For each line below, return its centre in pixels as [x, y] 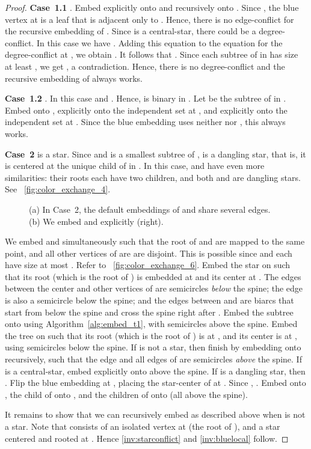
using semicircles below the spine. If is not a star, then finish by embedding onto [153, 347]
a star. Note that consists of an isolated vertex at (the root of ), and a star [143, 426]
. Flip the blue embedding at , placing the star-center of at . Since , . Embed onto [155, 383]
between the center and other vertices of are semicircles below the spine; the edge [154, 288]
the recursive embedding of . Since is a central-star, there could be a [131, 31]
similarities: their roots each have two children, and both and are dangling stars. [153, 177]
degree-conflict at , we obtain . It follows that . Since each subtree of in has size [152, 54]
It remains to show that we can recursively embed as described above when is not [155, 414]
